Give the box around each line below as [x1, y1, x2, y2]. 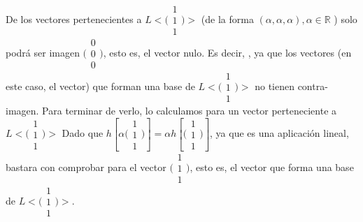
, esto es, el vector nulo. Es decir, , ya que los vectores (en [103, 45, 352, 59]
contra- [297, 78, 328, 93]
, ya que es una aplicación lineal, [210, 126, 349, 140]
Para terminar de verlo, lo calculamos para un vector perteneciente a [42, 103, 337, 118]
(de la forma [201, 11, 254, 26]
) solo [334, 11, 357, 26]
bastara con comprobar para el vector [6, 159, 166, 174]
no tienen [255, 78, 294, 93]
